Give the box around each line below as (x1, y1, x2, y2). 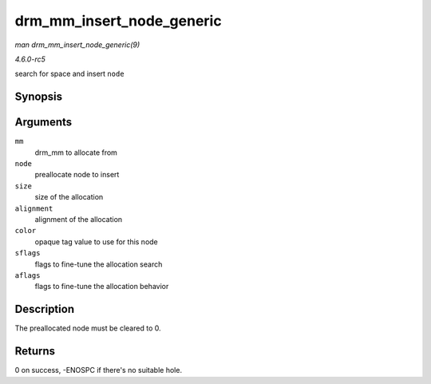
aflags (14, 271, 41, 279)
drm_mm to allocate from (34, 148, 117, 157)
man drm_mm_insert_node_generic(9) (14, 40, 140, 49)
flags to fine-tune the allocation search (34, 259, 163, 269)
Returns (14, 344, 56, 358)
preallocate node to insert (34, 170, 120, 180)
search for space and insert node (14, 69, 125, 79)
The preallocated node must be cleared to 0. (14, 323, 161, 333)
